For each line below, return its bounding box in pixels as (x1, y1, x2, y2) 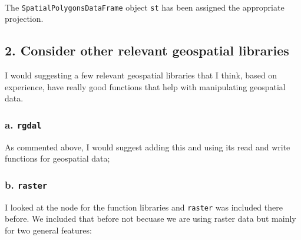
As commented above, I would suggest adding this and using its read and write (5, 140, 290, 153)
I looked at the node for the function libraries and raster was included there (5, 200, 283, 213)
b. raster (5, 177, 48, 192)
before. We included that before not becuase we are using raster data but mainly (5, 212, 296, 225)
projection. (5, 12, 44, 25)
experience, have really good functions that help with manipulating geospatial (5, 80, 286, 93)
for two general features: (5, 223, 92, 236)
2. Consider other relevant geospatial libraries (5, 41, 289, 60)
